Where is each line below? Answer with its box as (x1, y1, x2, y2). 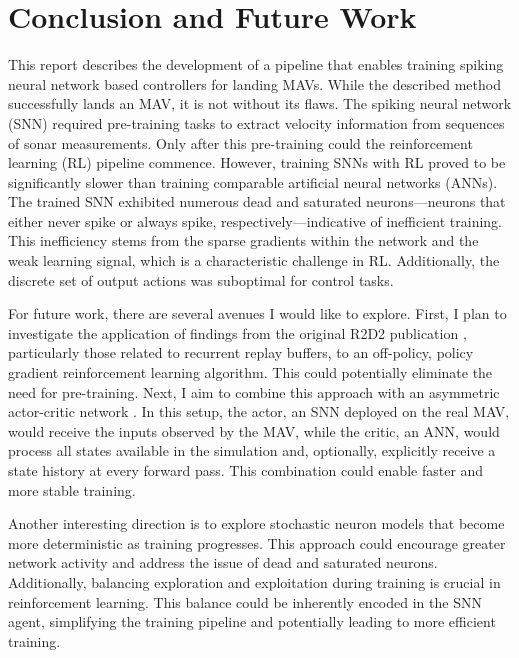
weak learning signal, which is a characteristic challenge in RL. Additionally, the (8, 250, 500, 271)
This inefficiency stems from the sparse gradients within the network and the (8, 230, 479, 251)
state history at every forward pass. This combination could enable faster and (8, 460, 484, 480)
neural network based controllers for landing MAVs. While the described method (8, 73, 501, 94)
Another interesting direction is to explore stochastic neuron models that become (8, 513, 505, 534)
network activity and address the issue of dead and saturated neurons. (8, 552, 438, 573)
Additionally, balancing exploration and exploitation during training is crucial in (8, 571, 501, 592)
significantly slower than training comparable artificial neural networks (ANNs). (8, 171, 498, 192)
